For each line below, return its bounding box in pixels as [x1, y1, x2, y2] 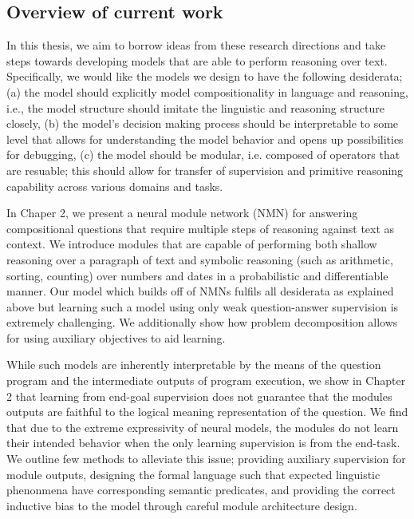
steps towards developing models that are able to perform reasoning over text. [6, 52, 388, 69]
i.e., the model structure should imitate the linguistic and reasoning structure [6, 99, 384, 116]
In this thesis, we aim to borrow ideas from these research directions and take [6, 37, 386, 53]
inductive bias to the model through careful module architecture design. [6, 497, 357, 513]
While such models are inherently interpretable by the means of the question [6, 356, 381, 373]
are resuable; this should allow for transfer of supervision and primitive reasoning [6, 161, 404, 178]
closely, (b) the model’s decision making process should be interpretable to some [6, 115, 399, 132]
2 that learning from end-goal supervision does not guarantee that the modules [6, 387, 392, 404]
